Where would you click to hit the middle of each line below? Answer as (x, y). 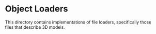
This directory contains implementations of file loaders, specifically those (78, 22)
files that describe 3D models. (35, 27)
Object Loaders (37, 9)
